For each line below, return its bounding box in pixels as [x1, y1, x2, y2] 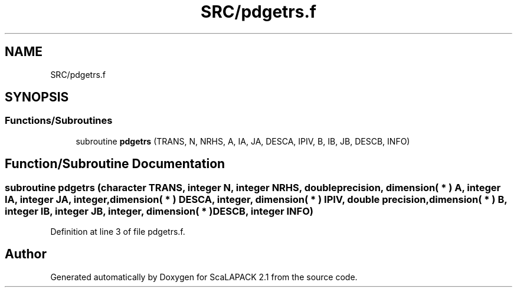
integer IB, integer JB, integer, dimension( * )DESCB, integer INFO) [5, 205, 313, 217]
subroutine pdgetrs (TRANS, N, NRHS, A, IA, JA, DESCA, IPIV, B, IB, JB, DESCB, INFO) [76, 136, 410, 146]
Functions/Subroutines [5, 114, 113, 127]
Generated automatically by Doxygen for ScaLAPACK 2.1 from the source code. [50, 271, 358, 282]
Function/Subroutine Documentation [5, 156, 225, 172]
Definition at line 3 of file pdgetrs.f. [50, 227, 185, 237]
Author [5, 247, 47, 262]
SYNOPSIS [5, 90, 69, 105]
